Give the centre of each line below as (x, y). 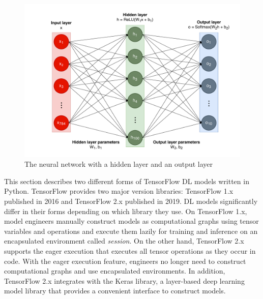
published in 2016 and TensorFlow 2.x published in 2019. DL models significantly (131, 201)
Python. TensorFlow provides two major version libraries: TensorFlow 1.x (119, 191)
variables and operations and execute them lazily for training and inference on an (131, 231)
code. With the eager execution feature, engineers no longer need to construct (125, 261)
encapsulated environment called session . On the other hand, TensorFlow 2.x (124, 241)
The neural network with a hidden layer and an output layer (119, 164)
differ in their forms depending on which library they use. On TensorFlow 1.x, (126, 211)
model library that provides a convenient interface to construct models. (115, 291)
